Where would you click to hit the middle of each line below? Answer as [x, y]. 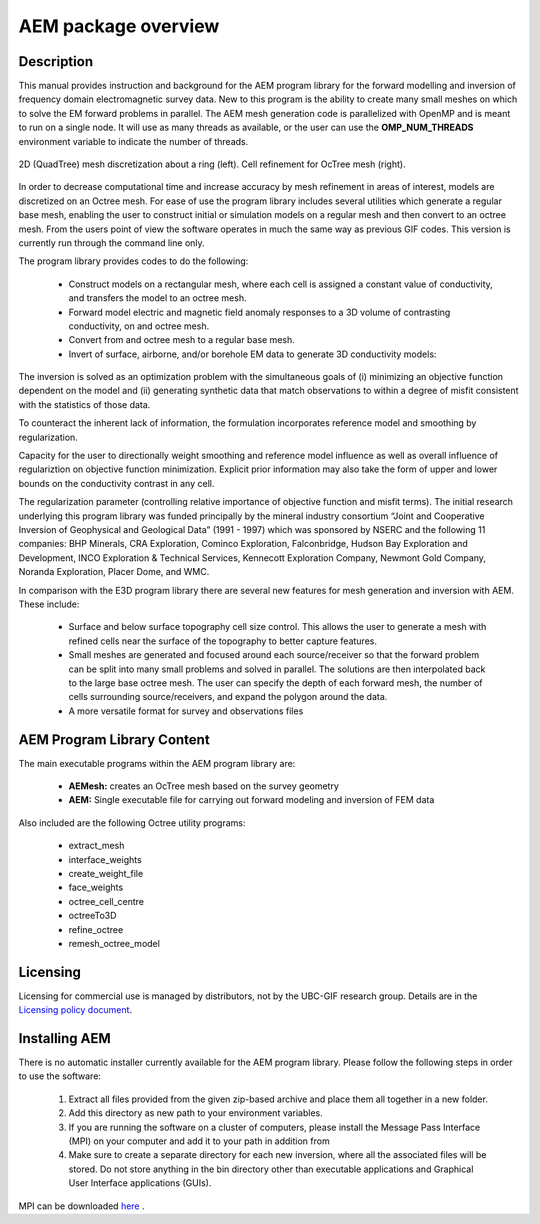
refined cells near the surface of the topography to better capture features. [222, 641]
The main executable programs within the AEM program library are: [157, 763]
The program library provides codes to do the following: [133, 261]
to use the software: [60, 1076]
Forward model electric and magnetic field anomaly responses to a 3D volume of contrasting [259, 312]
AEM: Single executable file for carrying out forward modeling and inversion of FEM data [251, 800]
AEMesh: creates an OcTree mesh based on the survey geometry [204, 786]
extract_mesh [96, 846]
